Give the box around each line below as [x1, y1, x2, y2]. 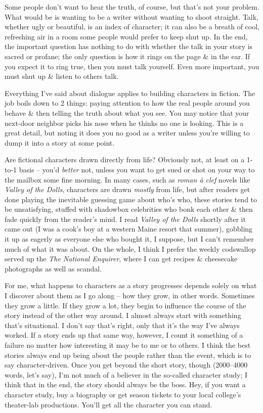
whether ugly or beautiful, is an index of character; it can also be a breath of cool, [5, 21, 259, 32]
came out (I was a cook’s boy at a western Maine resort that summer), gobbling [5, 223, 253, 234]
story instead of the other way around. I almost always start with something [5, 310, 241, 320]
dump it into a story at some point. [5, 137, 115, 148]
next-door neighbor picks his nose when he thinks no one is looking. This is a [5, 117, 244, 128]
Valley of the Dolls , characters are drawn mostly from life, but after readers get [5, 184, 250, 195]
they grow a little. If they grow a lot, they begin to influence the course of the [5, 300, 246, 310]
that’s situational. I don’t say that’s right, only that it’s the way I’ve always [5, 319, 240, 330]
